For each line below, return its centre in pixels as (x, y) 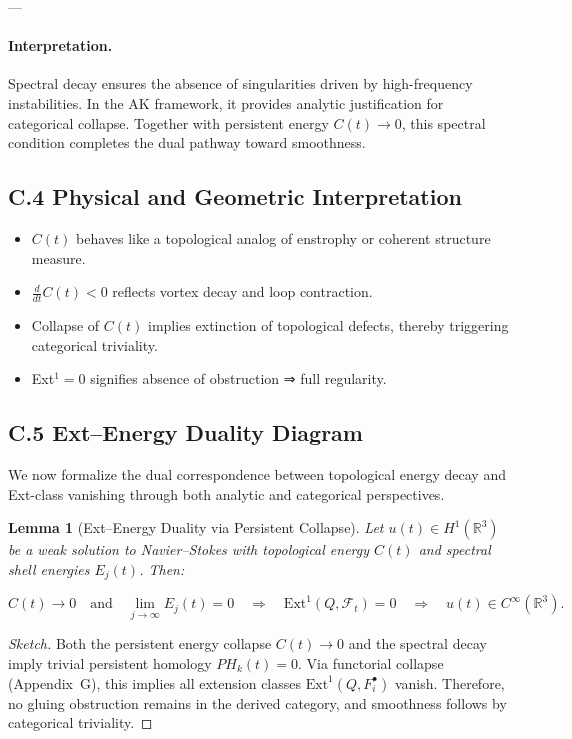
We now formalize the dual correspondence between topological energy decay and (257, 473)
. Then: (162, 568)
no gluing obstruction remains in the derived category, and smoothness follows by (257, 702)
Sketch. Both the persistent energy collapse (140, 643)
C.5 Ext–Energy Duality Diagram (185, 432)
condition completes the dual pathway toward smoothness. (187, 142)
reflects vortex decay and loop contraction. (242, 291)
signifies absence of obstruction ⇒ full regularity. (238, 378)
